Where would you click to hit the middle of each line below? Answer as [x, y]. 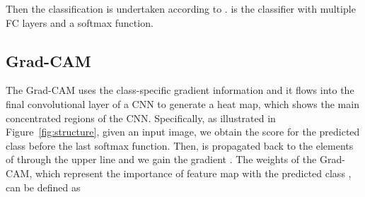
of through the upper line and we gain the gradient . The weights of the [161, 159]
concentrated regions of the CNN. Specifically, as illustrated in [141, 118]
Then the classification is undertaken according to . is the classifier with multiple [181, 8]
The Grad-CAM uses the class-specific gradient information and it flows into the [180, 90]
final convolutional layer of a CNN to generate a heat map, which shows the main [182, 103]
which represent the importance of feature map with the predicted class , [193, 173]
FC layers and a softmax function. [80, 22]
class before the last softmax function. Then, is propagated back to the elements [180, 145]
